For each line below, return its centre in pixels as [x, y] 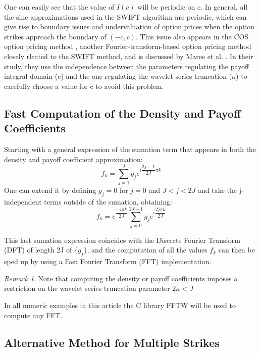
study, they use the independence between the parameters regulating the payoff [127, 66]
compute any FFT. [33, 315]
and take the [218, 190]
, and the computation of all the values [147, 250]
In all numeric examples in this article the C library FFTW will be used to [120, 305]
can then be [237, 250]
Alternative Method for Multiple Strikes [112, 342]
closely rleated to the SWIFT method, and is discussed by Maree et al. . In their [129, 56]
